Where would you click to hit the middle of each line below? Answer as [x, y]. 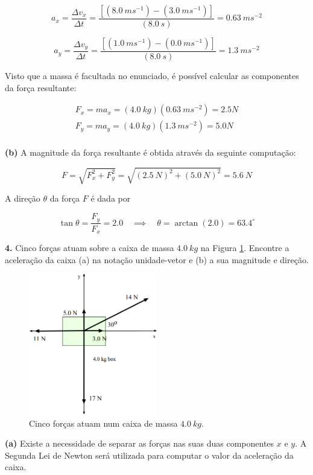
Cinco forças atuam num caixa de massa [103, 423]
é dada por [111, 198]
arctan [186, 223]
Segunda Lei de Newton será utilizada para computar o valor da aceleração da [149, 455]
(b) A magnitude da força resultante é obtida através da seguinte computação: [150, 152]
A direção [23, 198]
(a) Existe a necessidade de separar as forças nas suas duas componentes [140, 443]
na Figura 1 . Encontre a [245, 248]
